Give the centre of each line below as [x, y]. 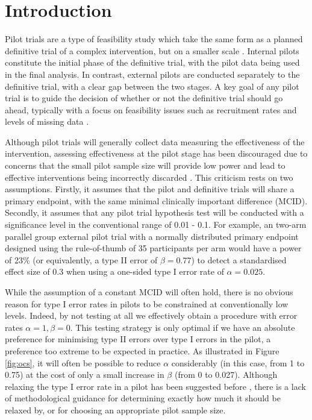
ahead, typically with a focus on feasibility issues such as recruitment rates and [151, 109]
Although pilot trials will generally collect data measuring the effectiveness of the [155, 141]
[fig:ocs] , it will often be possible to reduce [83, 362]
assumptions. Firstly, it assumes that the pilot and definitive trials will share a [150, 189]
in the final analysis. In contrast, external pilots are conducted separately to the [152, 74]
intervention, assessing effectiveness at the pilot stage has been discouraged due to [156, 153]
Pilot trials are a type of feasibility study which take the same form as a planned [154, 39]
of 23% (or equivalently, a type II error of [81, 259]
